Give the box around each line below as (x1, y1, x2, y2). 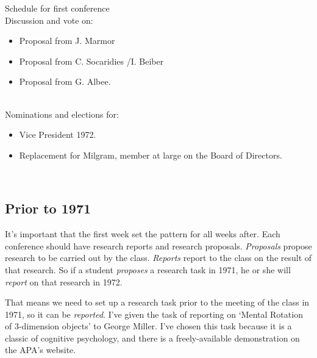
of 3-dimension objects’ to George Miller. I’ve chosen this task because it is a (5, 320, 292, 332)
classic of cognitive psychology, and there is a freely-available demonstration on (5, 331, 300, 344)
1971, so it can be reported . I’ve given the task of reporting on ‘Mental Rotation (5, 307, 303, 320)
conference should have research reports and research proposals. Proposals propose (5, 239, 312, 252)
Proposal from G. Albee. (19, 75, 111, 88)
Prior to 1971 (5, 199, 91, 218)
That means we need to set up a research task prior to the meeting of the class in (5, 296, 310, 309)
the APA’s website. (5, 343, 76, 356)
